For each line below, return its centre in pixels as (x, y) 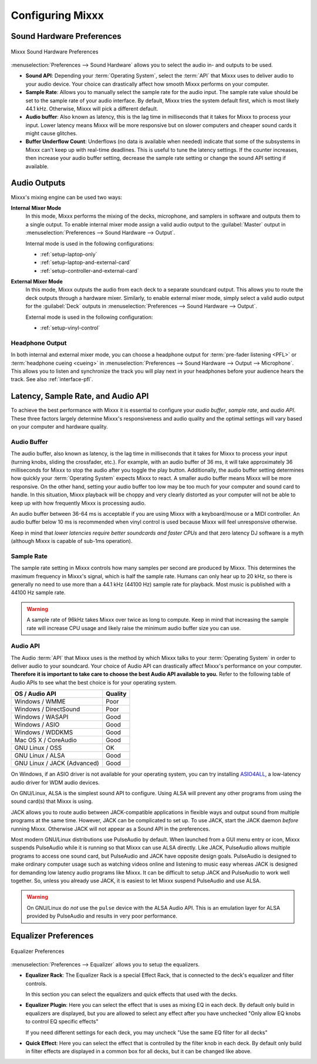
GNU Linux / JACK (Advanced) (57, 763)
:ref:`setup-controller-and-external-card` (90, 271)
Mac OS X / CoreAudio (46, 740)
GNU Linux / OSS (38, 748)
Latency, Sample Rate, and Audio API (80, 396)
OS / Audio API (36, 694)
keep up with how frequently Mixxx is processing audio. (78, 503)
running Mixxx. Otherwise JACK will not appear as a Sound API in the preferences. (111, 829)
